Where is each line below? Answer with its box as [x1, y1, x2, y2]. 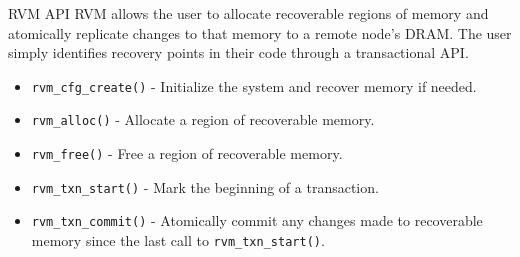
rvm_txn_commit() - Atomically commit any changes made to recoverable [31, 210, 483, 231]
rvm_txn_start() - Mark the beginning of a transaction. [31, 176, 379, 197]
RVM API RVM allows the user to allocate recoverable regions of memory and [8, 3, 489, 23]
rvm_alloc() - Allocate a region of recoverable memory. [31, 109, 375, 130]
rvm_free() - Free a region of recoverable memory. [31, 143, 343, 164]
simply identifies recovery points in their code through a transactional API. [8, 42, 469, 63]
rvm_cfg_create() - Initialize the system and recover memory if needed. [31, 75, 477, 96]
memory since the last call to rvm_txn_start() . [31, 230, 325, 251]
